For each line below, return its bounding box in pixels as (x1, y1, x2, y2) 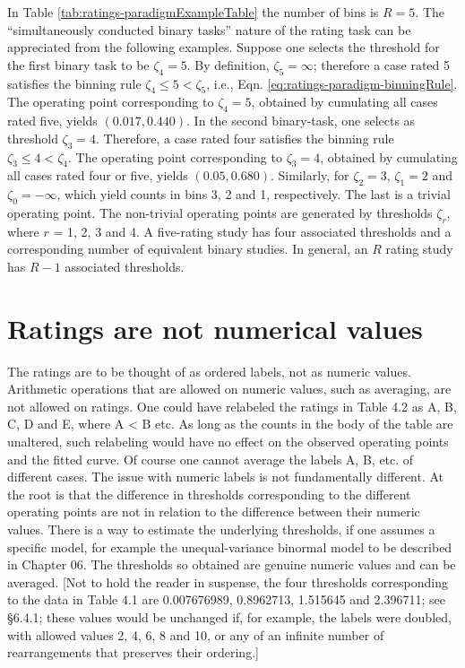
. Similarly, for (270, 166, 349, 185)
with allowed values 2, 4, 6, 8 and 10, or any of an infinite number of (7, 625, 384, 644)
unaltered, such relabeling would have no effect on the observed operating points (7, 432, 449, 451)
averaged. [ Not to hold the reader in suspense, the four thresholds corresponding (7, 572, 448, 591)
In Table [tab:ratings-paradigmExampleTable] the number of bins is (7, 3, 379, 21)
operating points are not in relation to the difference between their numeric (7, 502, 420, 521)
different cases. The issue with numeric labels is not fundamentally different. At (7, 467, 444, 486)
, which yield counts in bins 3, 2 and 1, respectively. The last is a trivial (56, 185, 451, 204)
